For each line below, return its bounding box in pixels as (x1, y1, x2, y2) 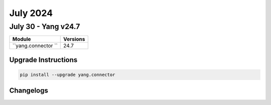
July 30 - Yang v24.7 (9, 22, 80, 31)
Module (12, 35, 31, 42)
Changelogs (9, 86, 49, 95)
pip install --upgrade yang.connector (20, 72, 115, 77)
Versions (63, 35, 85, 42)
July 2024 (9, 7, 53, 18)
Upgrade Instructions (9, 55, 78, 64)
